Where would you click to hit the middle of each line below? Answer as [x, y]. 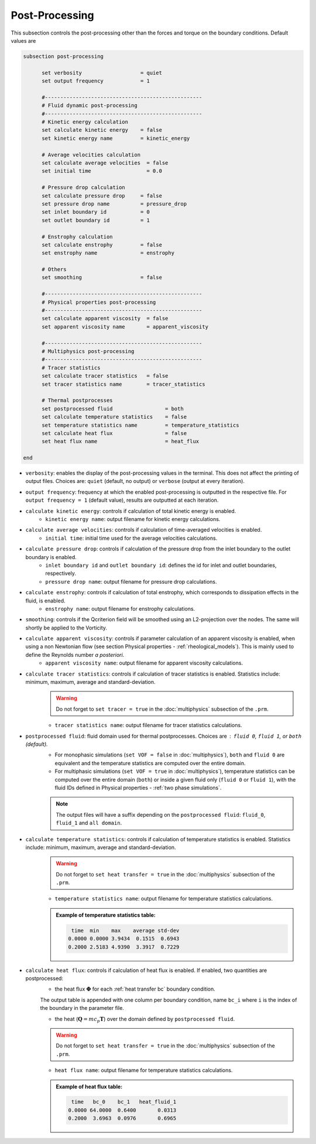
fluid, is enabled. [45, 601]
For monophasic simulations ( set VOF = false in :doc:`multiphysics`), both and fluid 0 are [170, 755]
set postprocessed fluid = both [113, 409]
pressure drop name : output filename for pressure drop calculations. [131, 581]
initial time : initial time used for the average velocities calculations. [131, 538]
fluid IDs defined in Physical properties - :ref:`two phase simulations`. [138, 787]
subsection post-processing [63, 56]
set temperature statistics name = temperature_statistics [140, 425]
